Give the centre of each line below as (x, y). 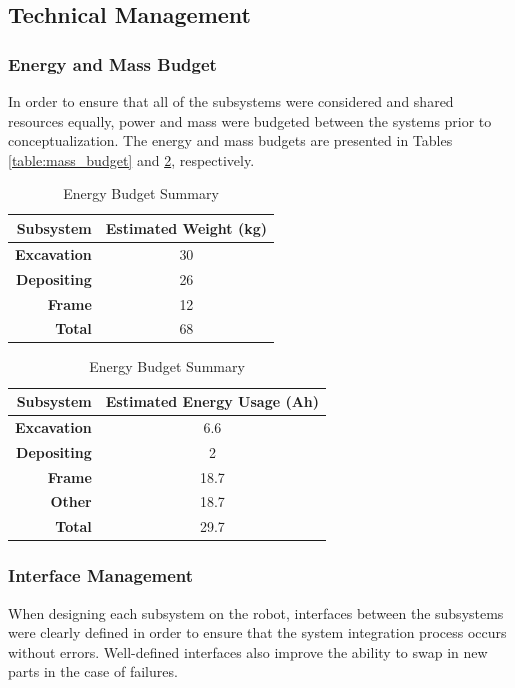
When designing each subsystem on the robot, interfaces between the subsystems (256, 612)
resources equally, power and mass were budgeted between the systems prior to (250, 120)
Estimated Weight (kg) (186, 227)
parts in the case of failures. (93, 671)
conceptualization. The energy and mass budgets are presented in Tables (230, 140)
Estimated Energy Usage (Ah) (212, 401)
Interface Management (101, 575)
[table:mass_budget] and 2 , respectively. (131, 159)
